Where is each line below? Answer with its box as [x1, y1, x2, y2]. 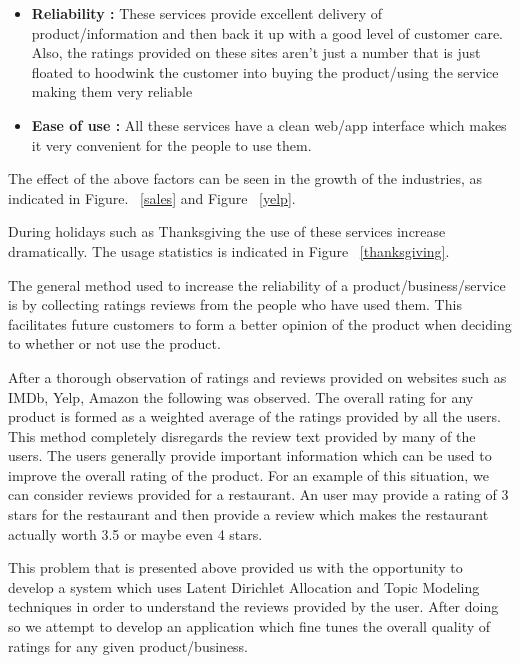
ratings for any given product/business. [8, 635, 249, 656]
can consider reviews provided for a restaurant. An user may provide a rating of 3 [8, 484, 509, 505]
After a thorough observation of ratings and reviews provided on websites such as [8, 366, 507, 387]
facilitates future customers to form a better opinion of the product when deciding [8, 313, 512, 334]
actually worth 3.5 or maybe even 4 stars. [8, 523, 263, 544]
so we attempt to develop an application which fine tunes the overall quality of [8, 616, 491, 637]
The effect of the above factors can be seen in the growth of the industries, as [8, 168, 483, 189]
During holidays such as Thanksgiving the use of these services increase [8, 221, 446, 242]
